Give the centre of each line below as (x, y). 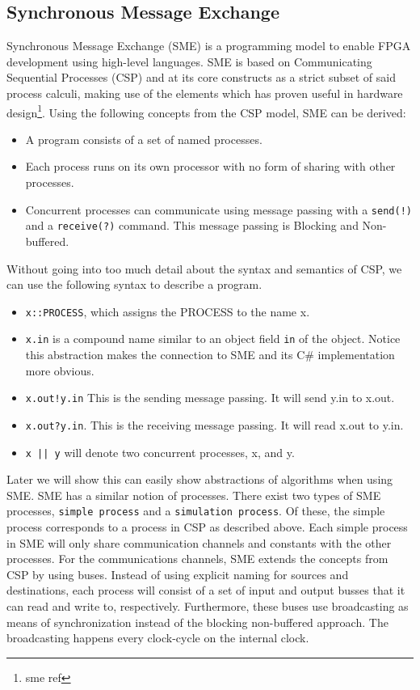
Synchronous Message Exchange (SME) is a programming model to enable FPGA (209, 46)
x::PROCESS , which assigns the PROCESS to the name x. (168, 311)
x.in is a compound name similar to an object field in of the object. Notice (213, 339)
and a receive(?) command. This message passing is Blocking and (192, 225)
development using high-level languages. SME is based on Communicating (189, 61)
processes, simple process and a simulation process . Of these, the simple (196, 511)
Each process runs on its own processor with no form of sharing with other (210, 166)
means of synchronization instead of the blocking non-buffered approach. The (197, 622)
